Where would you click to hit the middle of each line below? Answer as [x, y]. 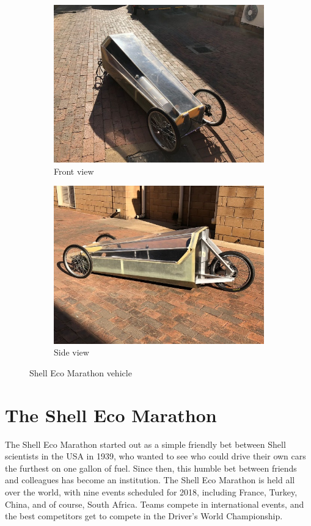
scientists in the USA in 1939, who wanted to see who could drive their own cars [155, 456]
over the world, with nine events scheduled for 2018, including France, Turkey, [151, 491]
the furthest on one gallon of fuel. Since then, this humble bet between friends [151, 468]
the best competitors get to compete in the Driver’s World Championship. [144, 516]
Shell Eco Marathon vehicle [81, 372]
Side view [71, 352]
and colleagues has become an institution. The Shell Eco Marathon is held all [150, 480]
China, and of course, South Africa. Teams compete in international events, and [155, 504]
